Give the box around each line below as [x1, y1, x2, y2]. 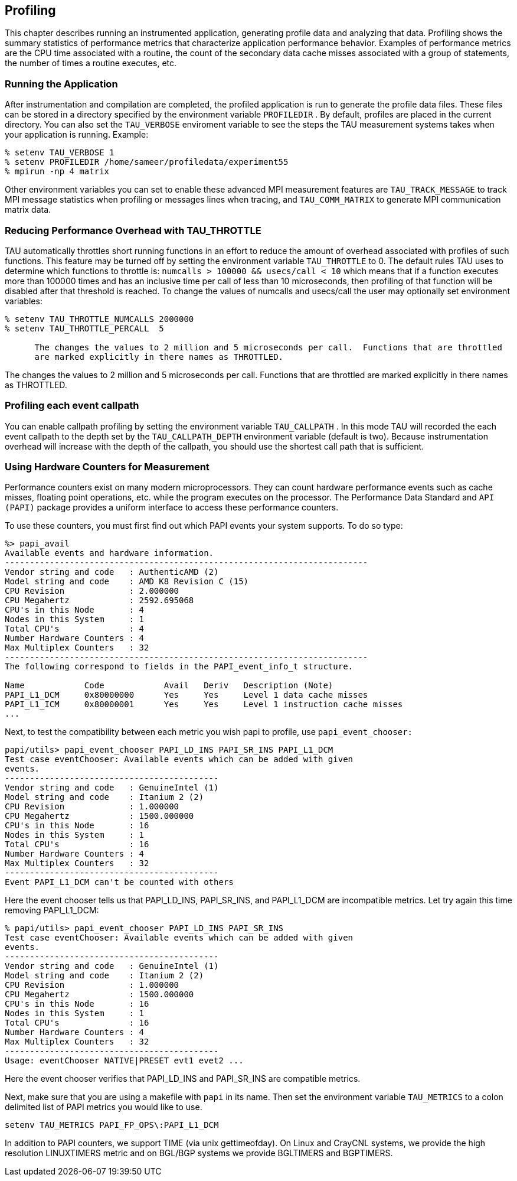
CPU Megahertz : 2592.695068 [5, 596, 194, 606]
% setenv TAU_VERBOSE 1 [5, 148, 114, 158]
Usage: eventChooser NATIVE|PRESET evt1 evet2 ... [5, 1056, 244, 1066]
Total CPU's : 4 [5, 624, 145, 634]
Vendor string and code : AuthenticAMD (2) [5, 567, 219, 577]
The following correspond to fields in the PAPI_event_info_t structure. [5, 662, 354, 672]
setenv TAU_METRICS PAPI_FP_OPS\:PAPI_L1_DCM [5, 1120, 219, 1130]
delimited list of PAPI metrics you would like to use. [5, 1102, 202, 1112]
